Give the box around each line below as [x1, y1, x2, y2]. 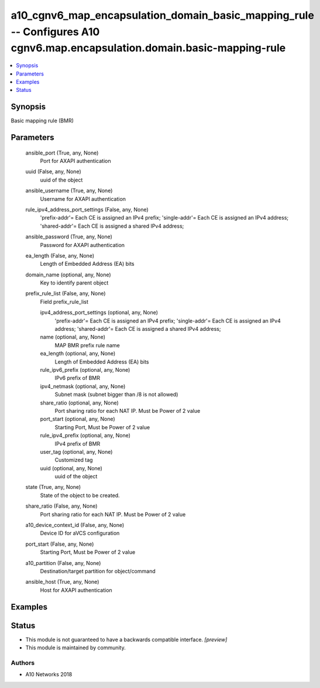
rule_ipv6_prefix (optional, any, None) [40, 367, 130, 373]
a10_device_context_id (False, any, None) [25, 522, 125, 529]
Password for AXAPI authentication [40, 241, 125, 248]
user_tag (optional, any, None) [40, 448, 113, 455]
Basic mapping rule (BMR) [11, 117, 74, 124]
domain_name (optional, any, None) [25, 271, 111, 278]
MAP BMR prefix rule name [54, 341, 120, 348]
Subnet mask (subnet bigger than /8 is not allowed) [54, 391, 178, 398]
